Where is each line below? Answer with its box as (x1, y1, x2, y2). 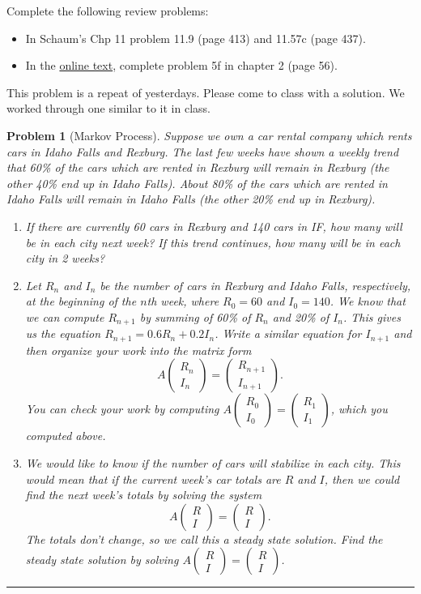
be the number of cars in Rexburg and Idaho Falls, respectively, (100, 276, 411, 293)
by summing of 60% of (139, 308, 251, 325)
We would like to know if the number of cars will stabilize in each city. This (25, 455, 401, 471)
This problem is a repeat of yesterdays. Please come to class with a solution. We (6, 83, 405, 100)
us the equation (25, 325, 101, 342)
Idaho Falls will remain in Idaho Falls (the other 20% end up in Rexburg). (6, 190, 376, 207)
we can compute (25, 308, 104, 325)
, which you (330, 400, 388, 417)
